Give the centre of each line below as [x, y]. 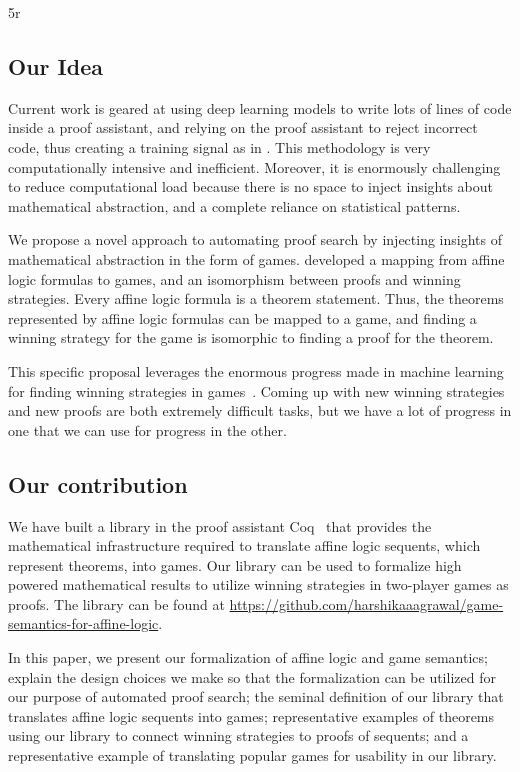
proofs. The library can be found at [116, 603]
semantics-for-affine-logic [83, 623]
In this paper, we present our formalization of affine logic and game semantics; [248, 657]
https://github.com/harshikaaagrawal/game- [366, 603]
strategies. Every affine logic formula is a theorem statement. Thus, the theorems [256, 298]
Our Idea [55, 65]
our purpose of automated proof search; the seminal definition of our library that [256, 696]
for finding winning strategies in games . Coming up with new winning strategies [256, 390]
